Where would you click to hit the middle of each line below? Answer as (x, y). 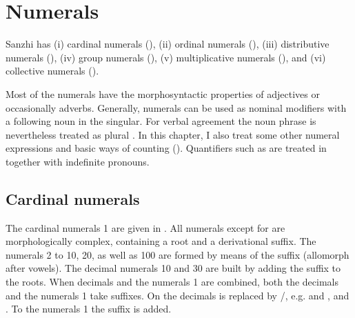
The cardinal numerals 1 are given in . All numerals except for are (145, 227)
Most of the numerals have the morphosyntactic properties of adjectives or (163, 93)
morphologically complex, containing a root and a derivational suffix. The (161, 241)
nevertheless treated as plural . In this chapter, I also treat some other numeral (173, 134)
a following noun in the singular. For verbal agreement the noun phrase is (161, 121)
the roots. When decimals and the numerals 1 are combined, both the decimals (172, 282)
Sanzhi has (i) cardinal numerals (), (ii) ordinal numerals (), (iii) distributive (168, 44)
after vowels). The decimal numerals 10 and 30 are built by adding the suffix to (173, 268)
